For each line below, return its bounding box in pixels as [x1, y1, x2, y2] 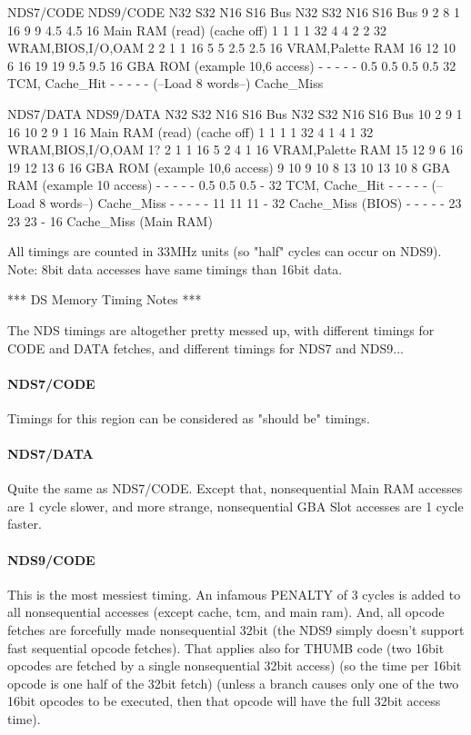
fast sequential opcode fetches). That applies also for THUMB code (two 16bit [7, 638, 445, 657]
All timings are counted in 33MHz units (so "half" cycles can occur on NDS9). [7, 242, 442, 261]
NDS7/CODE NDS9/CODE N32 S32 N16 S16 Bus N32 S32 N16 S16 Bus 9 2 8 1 [7, 3, 460, 21]
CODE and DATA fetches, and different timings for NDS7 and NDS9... [7, 338, 405, 357]
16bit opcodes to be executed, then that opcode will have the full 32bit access [7, 691, 441, 710]
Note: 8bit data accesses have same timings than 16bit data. [7, 259, 343, 278]
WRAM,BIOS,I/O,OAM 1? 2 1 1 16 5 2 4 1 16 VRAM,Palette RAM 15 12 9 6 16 [7, 140, 464, 159]
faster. [7, 514, 42, 533]
